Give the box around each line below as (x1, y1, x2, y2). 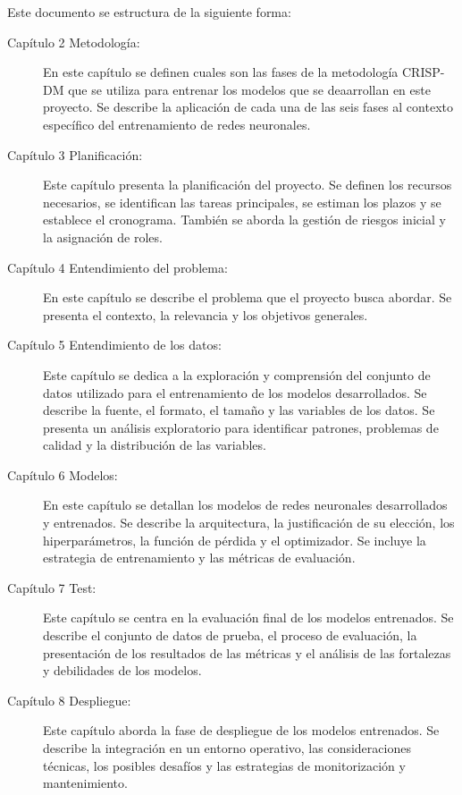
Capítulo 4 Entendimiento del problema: (7, 258, 228, 276)
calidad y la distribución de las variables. (43, 436, 266, 454)
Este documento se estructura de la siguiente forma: (7, 3, 291, 21)
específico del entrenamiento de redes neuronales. (43, 114, 311, 133)
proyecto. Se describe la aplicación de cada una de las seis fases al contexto (43, 97, 453, 116)
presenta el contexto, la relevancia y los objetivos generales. (43, 305, 368, 324)
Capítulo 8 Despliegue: (7, 690, 131, 709)
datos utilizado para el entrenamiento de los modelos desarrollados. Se (43, 383, 427, 402)
